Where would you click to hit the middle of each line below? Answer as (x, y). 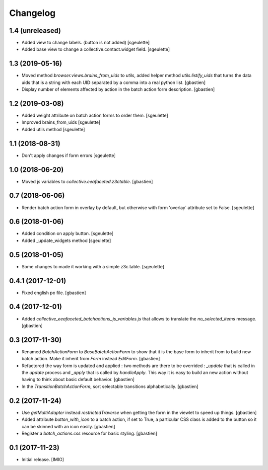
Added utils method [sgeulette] (53, 129)
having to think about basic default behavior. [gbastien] (78, 380)
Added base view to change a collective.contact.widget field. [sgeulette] (96, 49)
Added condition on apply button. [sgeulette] (67, 234)
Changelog (32, 13)
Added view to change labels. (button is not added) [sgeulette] (86, 43)
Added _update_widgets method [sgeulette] (66, 240)
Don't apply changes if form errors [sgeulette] (69, 155)
